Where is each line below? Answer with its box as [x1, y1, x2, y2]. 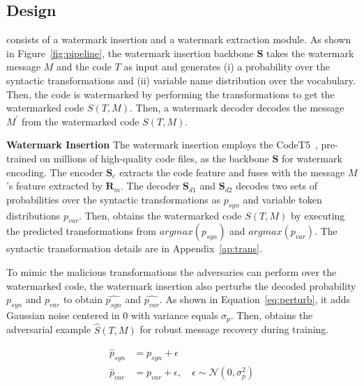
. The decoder [120, 178, 180, 193]
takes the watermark [266, 45, 354, 60]
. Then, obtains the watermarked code [79, 208, 242, 222]
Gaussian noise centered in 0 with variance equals [6, 307, 218, 322]
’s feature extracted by [6, 178, 103, 193]
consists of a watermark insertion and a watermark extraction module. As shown [6, 32, 351, 47]
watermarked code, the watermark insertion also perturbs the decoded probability [6, 278, 356, 293]
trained [6, 150, 37, 165]
